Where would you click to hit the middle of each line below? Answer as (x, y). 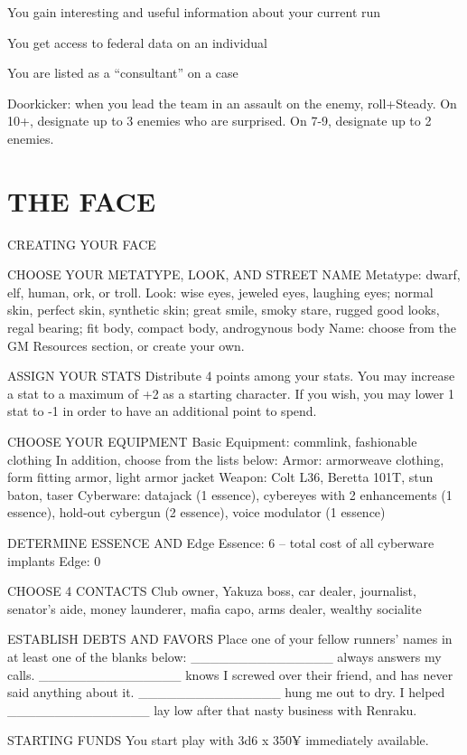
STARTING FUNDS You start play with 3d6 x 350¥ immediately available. (218, 740)
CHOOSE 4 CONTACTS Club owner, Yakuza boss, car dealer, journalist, (212, 591)
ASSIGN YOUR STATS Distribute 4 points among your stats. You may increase (231, 376)
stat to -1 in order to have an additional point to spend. (162, 411)
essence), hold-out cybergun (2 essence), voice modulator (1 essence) (196, 512)
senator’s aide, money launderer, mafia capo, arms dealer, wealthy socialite (215, 608)
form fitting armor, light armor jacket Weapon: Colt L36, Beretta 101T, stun (220, 477)
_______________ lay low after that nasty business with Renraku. (212, 709)
